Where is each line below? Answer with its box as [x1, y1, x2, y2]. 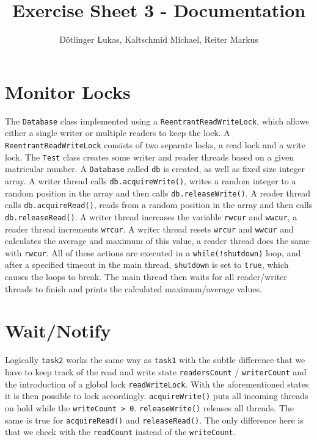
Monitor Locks [5, 79, 131, 104]
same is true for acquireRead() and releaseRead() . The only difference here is [5, 413, 304, 426]
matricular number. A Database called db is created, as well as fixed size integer [5, 162, 305, 175]
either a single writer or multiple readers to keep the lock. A [5, 126, 230, 139]
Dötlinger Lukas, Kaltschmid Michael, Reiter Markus [59, 33, 258, 46]
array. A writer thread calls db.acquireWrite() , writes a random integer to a [5, 174, 296, 187]
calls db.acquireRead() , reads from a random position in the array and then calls [5, 198, 313, 211]
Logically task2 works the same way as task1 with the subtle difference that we [5, 353, 305, 366]
